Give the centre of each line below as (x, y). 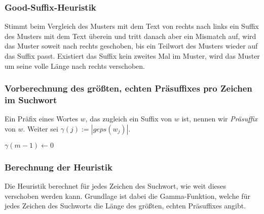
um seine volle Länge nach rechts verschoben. (75, 66)
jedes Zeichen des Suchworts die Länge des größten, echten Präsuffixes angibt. (125, 206)
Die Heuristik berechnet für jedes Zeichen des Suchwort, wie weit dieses (116, 186)
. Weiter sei (41, 128)
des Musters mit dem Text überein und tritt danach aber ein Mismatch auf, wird (130, 36)
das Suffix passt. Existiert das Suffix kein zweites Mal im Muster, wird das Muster (132, 56)
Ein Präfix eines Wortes (41, 119)
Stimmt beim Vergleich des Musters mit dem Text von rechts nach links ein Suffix (132, 26)
